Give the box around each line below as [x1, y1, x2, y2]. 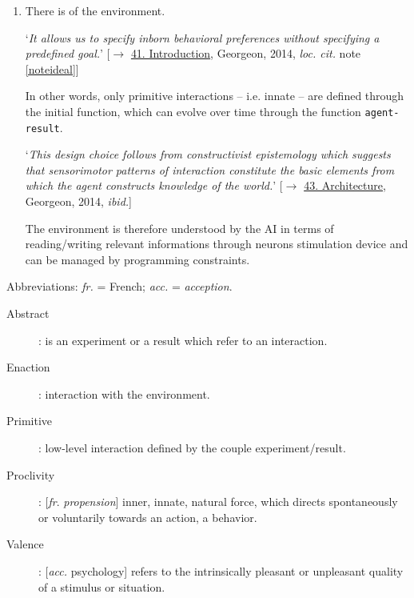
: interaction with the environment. [38, 385, 210, 402]
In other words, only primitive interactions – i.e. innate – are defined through [25, 87, 404, 104]
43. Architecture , [304, 177, 386, 194]
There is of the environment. [25, 2, 165, 18]
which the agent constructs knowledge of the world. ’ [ [25, 177, 283, 194]
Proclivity [6, 466, 55, 483]
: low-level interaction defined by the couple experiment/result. [38, 439, 346, 456]
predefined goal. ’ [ [25, 45, 110, 62]
